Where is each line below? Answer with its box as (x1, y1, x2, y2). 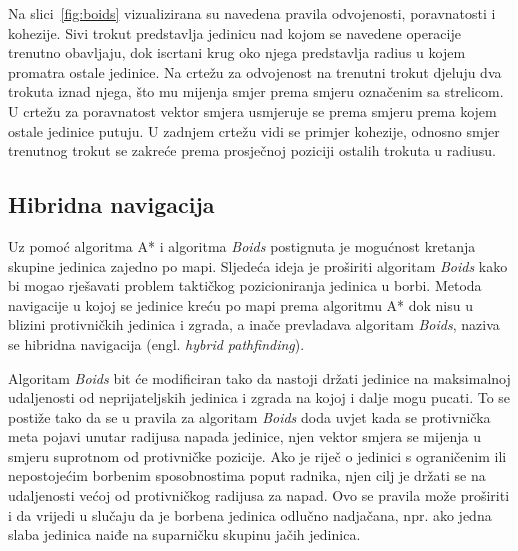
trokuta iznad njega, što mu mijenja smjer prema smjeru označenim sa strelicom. (8, 81, 504, 102)
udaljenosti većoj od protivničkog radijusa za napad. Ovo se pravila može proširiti (8, 485, 510, 506)
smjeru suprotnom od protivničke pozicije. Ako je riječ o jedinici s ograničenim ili (8, 445, 507, 466)
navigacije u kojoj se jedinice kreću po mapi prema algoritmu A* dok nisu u (8, 294, 474, 315)
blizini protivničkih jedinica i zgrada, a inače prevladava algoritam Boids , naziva (8, 314, 500, 335)
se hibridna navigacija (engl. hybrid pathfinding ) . (8, 333, 305, 354)
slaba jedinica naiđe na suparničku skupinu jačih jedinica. (8, 524, 361, 545)
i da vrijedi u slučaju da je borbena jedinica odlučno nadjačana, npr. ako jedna (8, 504, 492, 525)
